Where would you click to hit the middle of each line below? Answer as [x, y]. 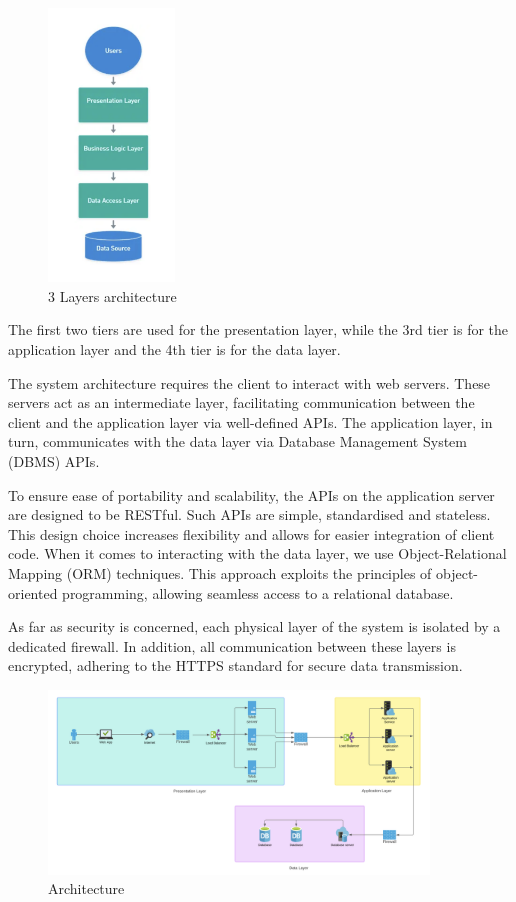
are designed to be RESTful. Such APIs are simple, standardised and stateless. [249, 514]
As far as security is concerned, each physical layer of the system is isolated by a [254, 626]
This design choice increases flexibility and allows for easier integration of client [251, 533]
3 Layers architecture [112, 295]
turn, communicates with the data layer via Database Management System [237, 441]
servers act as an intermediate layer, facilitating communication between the [241, 402]
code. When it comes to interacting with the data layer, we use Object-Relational [257, 553]
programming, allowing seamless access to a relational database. [258, 592]
